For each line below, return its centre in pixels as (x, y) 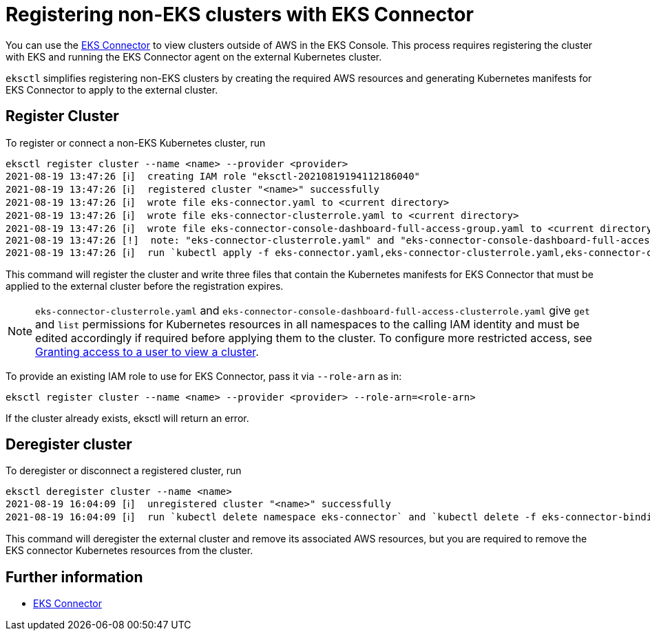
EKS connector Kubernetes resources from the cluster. (129, 551)
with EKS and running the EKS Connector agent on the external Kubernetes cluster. (194, 56)
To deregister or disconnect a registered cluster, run (124, 471)
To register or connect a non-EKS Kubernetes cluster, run (136, 142)
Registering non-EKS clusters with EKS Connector (240, 14)
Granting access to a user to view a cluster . (147, 351)
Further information (74, 577)
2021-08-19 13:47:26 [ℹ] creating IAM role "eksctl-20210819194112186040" (213, 176)
